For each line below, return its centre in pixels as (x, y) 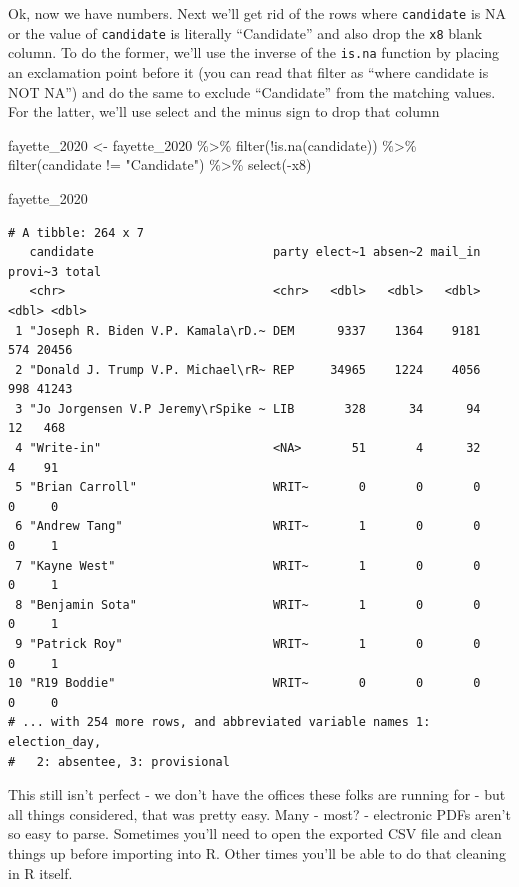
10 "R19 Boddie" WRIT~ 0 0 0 (244, 683)
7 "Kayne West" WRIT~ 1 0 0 (248, 565)
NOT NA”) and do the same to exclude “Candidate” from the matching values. (252, 91)
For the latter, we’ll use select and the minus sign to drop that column (224, 111)
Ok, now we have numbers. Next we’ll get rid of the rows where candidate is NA (257, 13)
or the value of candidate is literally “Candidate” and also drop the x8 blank (245, 32)
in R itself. (40, 872)
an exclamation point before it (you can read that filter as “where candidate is (248, 71)
